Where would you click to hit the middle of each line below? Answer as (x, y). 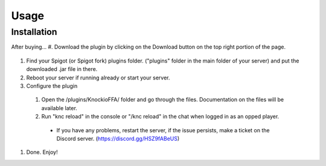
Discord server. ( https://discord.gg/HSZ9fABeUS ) (118, 138)
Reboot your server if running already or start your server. (98, 78)
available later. (59, 108)
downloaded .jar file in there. (62, 69)
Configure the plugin (52, 86)
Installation (34, 32)
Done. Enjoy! (42, 152)
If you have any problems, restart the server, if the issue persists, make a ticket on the (163, 130)
